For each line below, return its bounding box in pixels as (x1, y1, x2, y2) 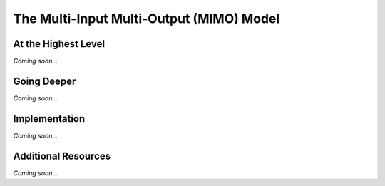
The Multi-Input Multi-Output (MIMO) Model (13, 11, 280, 26)
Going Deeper (13, 75, 76, 87)
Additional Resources (13, 150, 111, 162)
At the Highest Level (13, 38, 106, 50)
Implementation (13, 113, 86, 125)
